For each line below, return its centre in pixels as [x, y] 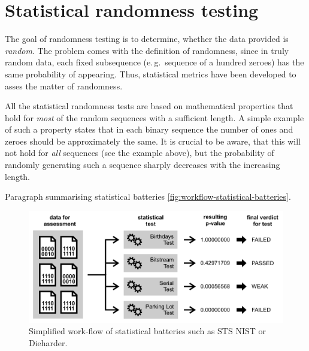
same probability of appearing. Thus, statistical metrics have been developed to [151, 73]
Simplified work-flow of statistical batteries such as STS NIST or [147, 331]
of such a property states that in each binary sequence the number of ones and [149, 129]
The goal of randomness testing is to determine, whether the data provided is [147, 39]
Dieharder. [48, 342]
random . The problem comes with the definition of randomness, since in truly [147, 50]
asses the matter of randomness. [64, 85]
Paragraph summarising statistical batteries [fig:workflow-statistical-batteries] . [148, 196]
